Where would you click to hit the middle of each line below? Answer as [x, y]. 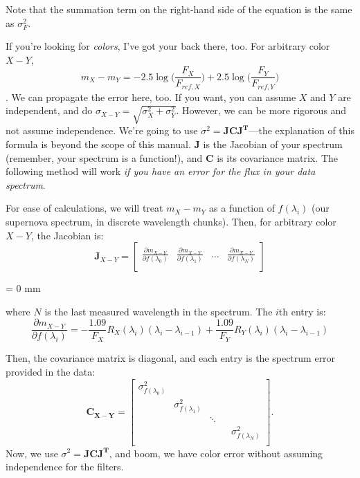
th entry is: [302, 311]
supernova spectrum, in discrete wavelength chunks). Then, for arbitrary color [171, 221]
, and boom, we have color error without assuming [216, 453]
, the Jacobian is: [67, 235]
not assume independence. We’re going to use [102, 130]
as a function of [242, 208]
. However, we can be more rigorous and [261, 110]
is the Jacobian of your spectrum [273, 144]
